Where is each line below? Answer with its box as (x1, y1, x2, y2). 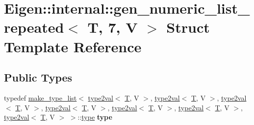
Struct (166, 17, 210, 37)
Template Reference (4, 36, 142, 56)
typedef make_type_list (4, 92, 77, 103)
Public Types (4, 70, 73, 85)
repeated (4, 17, 64, 37)
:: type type (77, 112, 112, 122)
